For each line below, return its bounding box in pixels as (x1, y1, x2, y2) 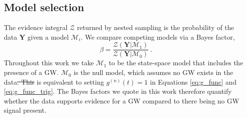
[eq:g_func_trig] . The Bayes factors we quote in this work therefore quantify (4, 86, 232, 96)
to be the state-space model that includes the (108, 58, 243, 68)
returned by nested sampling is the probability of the (77, 22, 234, 32)
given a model (27, 31, 69, 42)
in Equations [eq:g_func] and (150, 76, 237, 87)
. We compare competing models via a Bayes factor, (80, 31, 235, 42)
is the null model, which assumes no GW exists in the (74, 67, 233, 77)
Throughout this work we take (4, 58, 94, 68)
